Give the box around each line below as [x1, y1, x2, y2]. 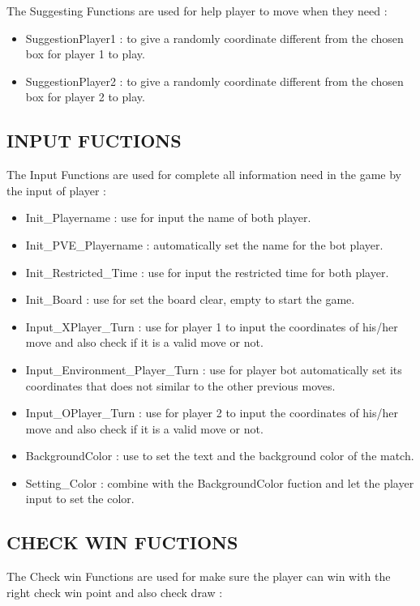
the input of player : [6, 181, 106, 198]
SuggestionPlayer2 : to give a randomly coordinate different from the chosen [25, 72, 404, 89]
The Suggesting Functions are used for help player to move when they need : [6, 2, 388, 19]
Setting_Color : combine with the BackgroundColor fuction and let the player [25, 474, 414, 491]
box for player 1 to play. [25, 45, 145, 62]
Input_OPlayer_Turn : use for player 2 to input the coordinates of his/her [25, 404, 399, 421]
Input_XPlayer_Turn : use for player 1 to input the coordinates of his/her [25, 318, 398, 335]
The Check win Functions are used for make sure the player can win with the [6, 568, 391, 585]
